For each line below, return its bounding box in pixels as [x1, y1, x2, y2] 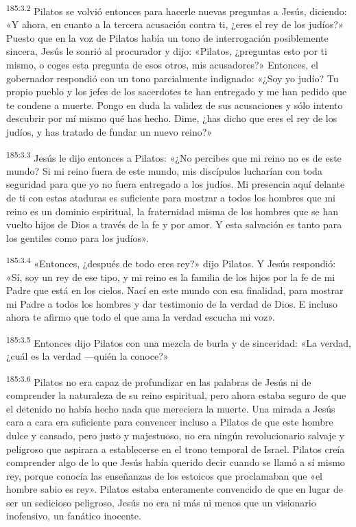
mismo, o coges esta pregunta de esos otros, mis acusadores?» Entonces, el [6, 58, 318, 72]
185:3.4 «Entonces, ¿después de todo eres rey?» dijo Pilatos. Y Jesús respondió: [6, 254, 336, 271]
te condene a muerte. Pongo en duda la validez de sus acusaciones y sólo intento [6, 97, 343, 112]
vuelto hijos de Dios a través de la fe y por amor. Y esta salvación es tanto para [6, 217, 342, 232]
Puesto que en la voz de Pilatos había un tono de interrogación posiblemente [6, 30, 329, 45]
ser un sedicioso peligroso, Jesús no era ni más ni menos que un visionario [6, 495, 316, 509]
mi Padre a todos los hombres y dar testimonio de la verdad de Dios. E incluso [6, 296, 338, 310]
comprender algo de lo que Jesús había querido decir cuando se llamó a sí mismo [6, 455, 345, 469]
